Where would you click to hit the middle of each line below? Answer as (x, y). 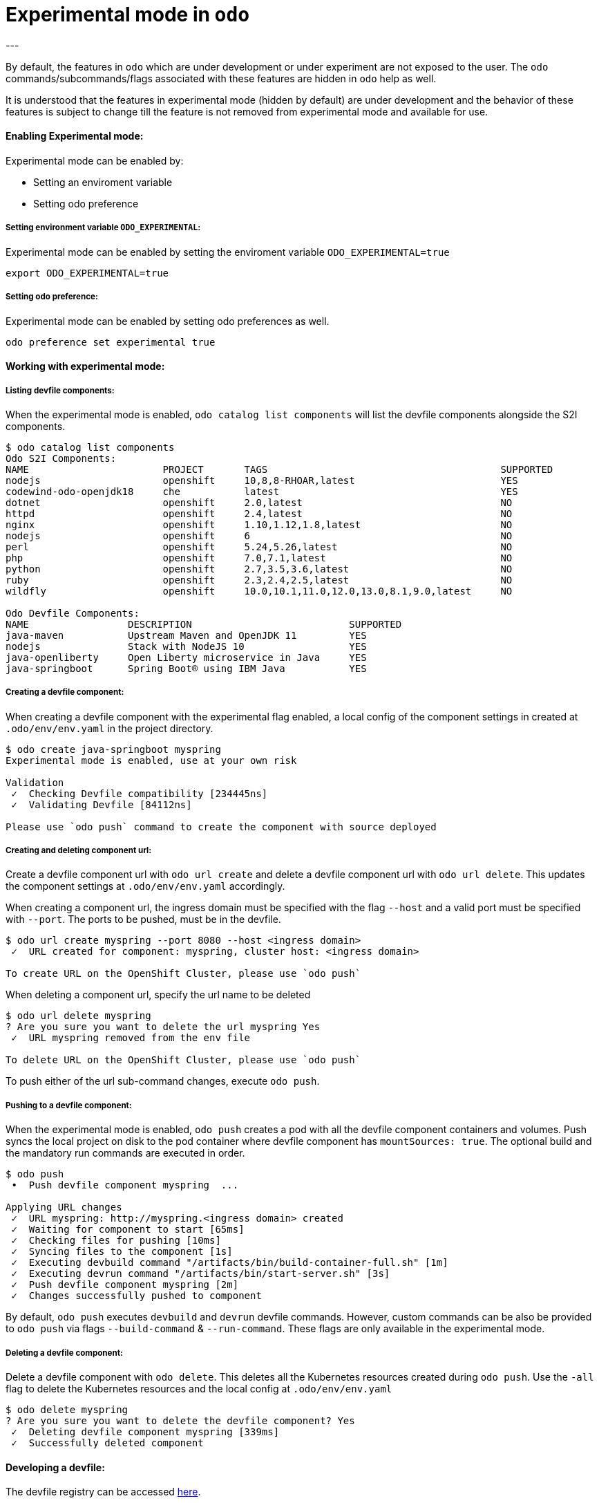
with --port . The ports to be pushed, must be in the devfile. (143, 919)
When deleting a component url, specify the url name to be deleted (158, 995)
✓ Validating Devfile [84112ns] (102, 804)
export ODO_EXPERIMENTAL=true (87, 273)
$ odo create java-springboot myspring (113, 749)
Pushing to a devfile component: (69, 1105)
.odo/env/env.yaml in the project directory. (110, 728)
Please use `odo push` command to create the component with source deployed (221, 827)
